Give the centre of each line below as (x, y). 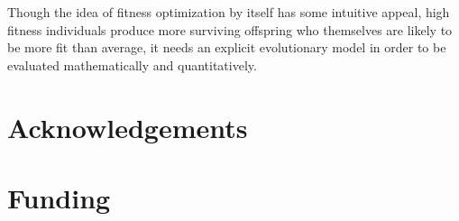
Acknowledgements (128, 127)
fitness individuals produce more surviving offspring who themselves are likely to (230, 29)
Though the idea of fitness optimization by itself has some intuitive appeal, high (229, 12)
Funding (59, 197)
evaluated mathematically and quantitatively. (132, 64)
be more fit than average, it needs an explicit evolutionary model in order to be (227, 47)
